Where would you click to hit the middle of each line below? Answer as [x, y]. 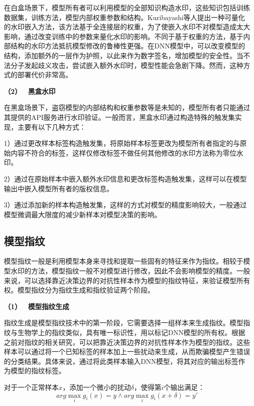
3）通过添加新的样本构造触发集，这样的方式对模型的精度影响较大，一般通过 [125, 205]
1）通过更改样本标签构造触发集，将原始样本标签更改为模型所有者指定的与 [122, 143]
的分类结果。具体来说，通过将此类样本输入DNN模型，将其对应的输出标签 [121, 361]
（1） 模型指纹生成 [37, 306]
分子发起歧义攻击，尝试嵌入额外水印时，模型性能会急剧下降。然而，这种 [127, 65]
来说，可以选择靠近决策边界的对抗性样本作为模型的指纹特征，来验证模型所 [124, 280]
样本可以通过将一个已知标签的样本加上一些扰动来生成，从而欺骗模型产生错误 [127, 351]
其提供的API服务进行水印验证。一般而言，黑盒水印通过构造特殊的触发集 [120, 117]
